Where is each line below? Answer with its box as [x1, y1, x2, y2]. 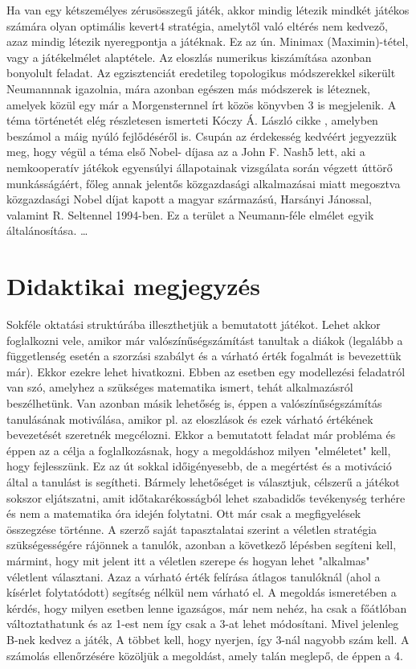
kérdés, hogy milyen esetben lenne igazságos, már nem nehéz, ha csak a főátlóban [6, 599, 407, 616]
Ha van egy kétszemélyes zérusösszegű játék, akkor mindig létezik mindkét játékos [6, 2, 410, 18]
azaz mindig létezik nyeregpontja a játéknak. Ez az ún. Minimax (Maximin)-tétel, [6, 33, 409, 50]
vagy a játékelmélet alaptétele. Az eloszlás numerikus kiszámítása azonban [6, 48, 372, 65]
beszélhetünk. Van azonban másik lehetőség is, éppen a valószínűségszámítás [6, 395, 382, 411]
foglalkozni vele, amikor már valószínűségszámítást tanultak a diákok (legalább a [6, 331, 403, 348]
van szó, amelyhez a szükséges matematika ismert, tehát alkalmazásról [6, 379, 353, 396]
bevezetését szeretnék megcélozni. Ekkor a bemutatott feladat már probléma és [6, 426, 396, 443]
